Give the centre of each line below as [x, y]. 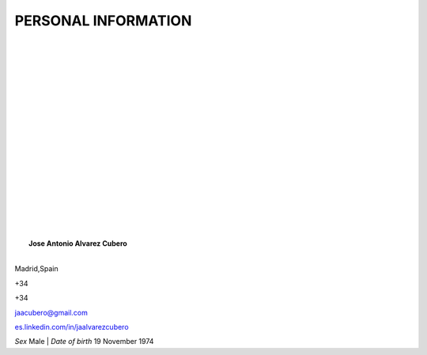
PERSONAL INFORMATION [103, 21]
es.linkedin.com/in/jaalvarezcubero [72, 327]
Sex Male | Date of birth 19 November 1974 [84, 342]
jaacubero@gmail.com [51, 312]
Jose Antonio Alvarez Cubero [78, 243]
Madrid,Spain [36, 269]
